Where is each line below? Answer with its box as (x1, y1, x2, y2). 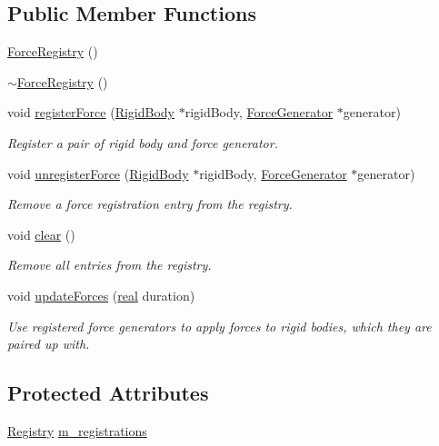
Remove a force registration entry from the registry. (7, 194, 293, 213)
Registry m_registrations (7, 421, 147, 440)
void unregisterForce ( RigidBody (7, 164, 189, 183)
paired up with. (7, 334, 90, 353)
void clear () (7, 224, 75, 243)
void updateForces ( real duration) (7, 285, 195, 304)
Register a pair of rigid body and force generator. (7, 133, 278, 152)
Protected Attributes (7, 379, 209, 407)
